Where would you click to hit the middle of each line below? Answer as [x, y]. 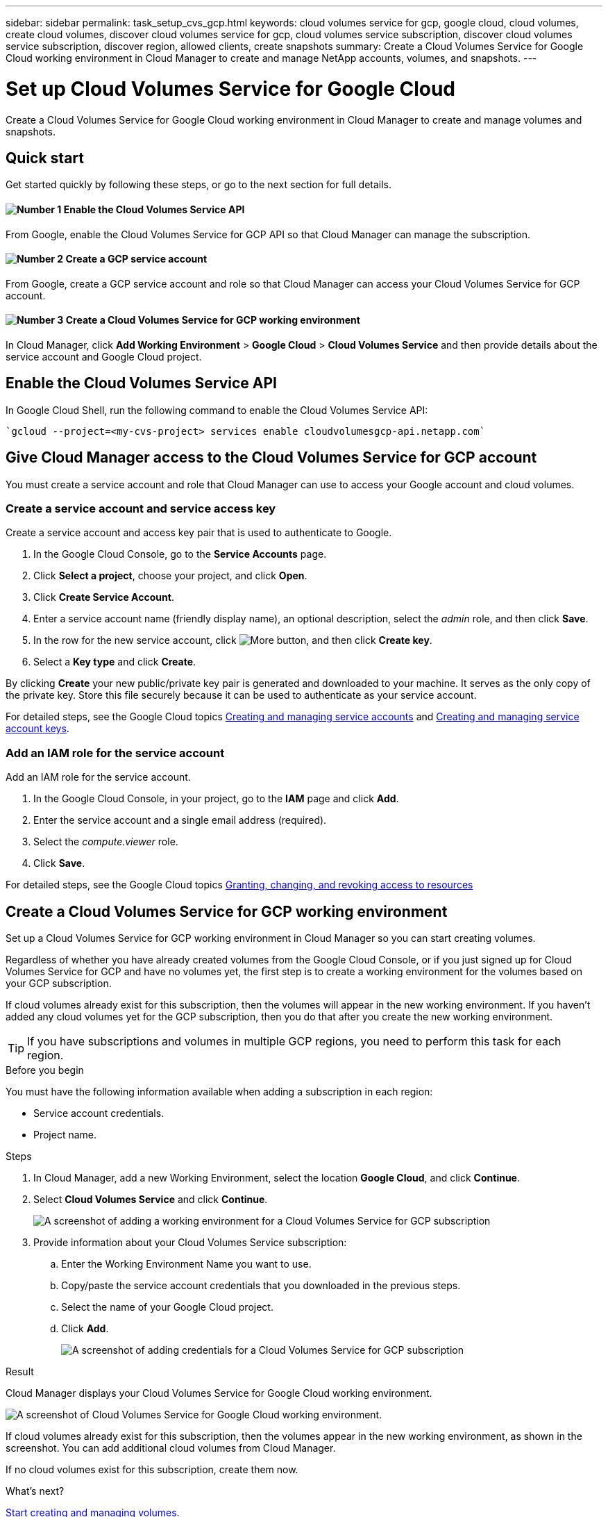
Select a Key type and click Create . [115, 662]
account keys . [37, 729]
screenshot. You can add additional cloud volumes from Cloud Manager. [171, 1448]
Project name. [65, 1135]
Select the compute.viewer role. [106, 842]
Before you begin [45, 1070]
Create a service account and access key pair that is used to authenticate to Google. [199, 533]
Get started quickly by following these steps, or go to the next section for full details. [199, 185]
